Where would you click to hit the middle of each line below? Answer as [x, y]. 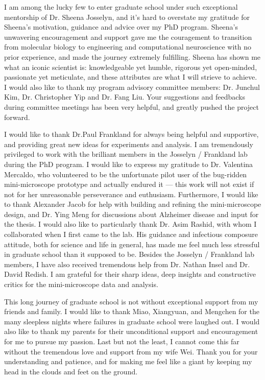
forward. [17, 117]
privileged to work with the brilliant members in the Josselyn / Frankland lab [126, 154]
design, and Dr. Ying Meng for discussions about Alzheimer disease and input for [131, 214]
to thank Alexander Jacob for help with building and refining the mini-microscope [133, 204]
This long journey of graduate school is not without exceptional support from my [131, 301]
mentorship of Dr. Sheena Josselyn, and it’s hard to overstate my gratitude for [127, 17]
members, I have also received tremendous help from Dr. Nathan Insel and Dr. [127, 264]
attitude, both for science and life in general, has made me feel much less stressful [132, 244]
